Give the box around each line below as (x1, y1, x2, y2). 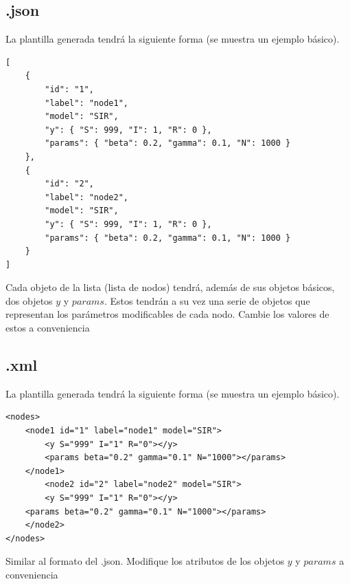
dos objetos (5, 293, 53, 307)
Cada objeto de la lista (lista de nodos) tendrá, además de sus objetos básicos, (5, 280, 335, 294)
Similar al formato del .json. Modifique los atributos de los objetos (5, 554, 285, 568)
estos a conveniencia (5, 321, 90, 335)
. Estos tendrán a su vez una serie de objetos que (104, 293, 310, 307)
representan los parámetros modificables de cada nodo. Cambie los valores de (5, 307, 329, 321)
